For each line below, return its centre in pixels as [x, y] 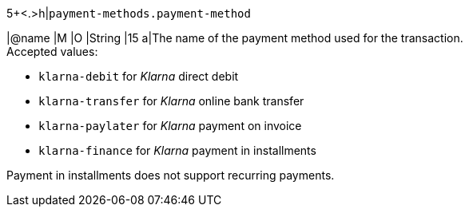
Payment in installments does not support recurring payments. [171, 175]
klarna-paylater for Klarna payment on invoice [170, 126]
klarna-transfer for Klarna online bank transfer [171, 101]
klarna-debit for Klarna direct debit [139, 76]
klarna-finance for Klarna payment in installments [177, 150]
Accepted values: [52, 51]
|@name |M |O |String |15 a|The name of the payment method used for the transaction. [235, 38]
